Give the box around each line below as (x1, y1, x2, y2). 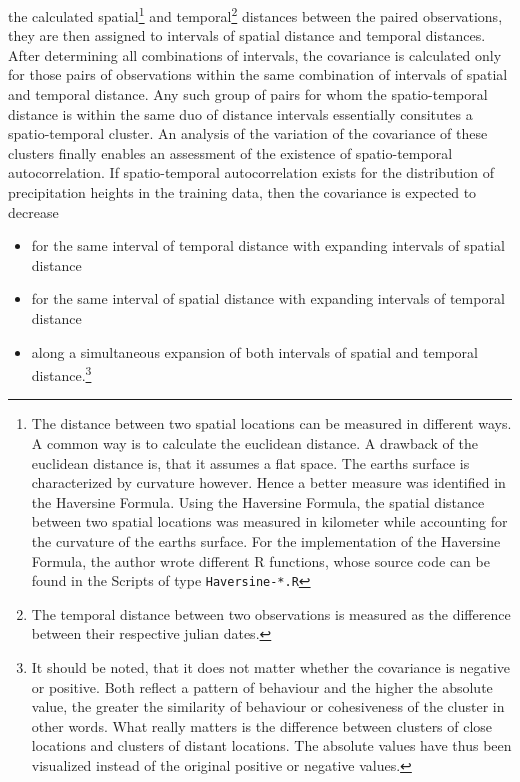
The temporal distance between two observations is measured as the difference (31, 603, 511, 624)
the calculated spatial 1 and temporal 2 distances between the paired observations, (8, 3, 503, 26)
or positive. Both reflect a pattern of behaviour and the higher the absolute (31, 676, 493, 697)
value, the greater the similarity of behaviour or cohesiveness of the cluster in (31, 696, 505, 717)
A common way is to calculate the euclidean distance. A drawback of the (31, 433, 478, 453)
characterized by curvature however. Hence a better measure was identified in (31, 472, 506, 493)
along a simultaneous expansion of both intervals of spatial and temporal (31, 341, 478, 362)
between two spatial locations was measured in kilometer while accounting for (31, 511, 508, 532)
